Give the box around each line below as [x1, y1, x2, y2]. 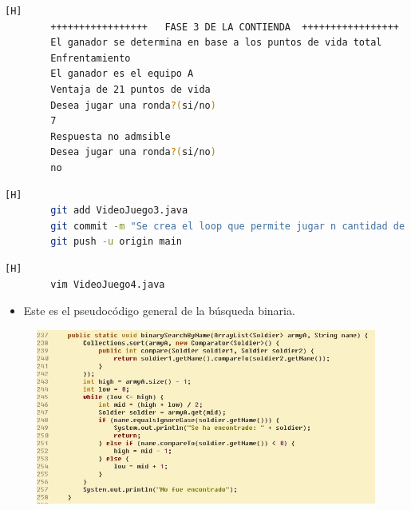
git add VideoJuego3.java [50, 205, 188, 217]
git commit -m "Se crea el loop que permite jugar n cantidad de [50, 220, 405, 232]
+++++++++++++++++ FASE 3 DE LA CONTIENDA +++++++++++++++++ [50, 21, 399, 33]
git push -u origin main [50, 236, 182, 248]
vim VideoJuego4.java [50, 278, 165, 290]
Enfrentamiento [50, 52, 131, 64]
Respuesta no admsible [50, 130, 171, 142]
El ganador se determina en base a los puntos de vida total [50, 37, 382, 49]
